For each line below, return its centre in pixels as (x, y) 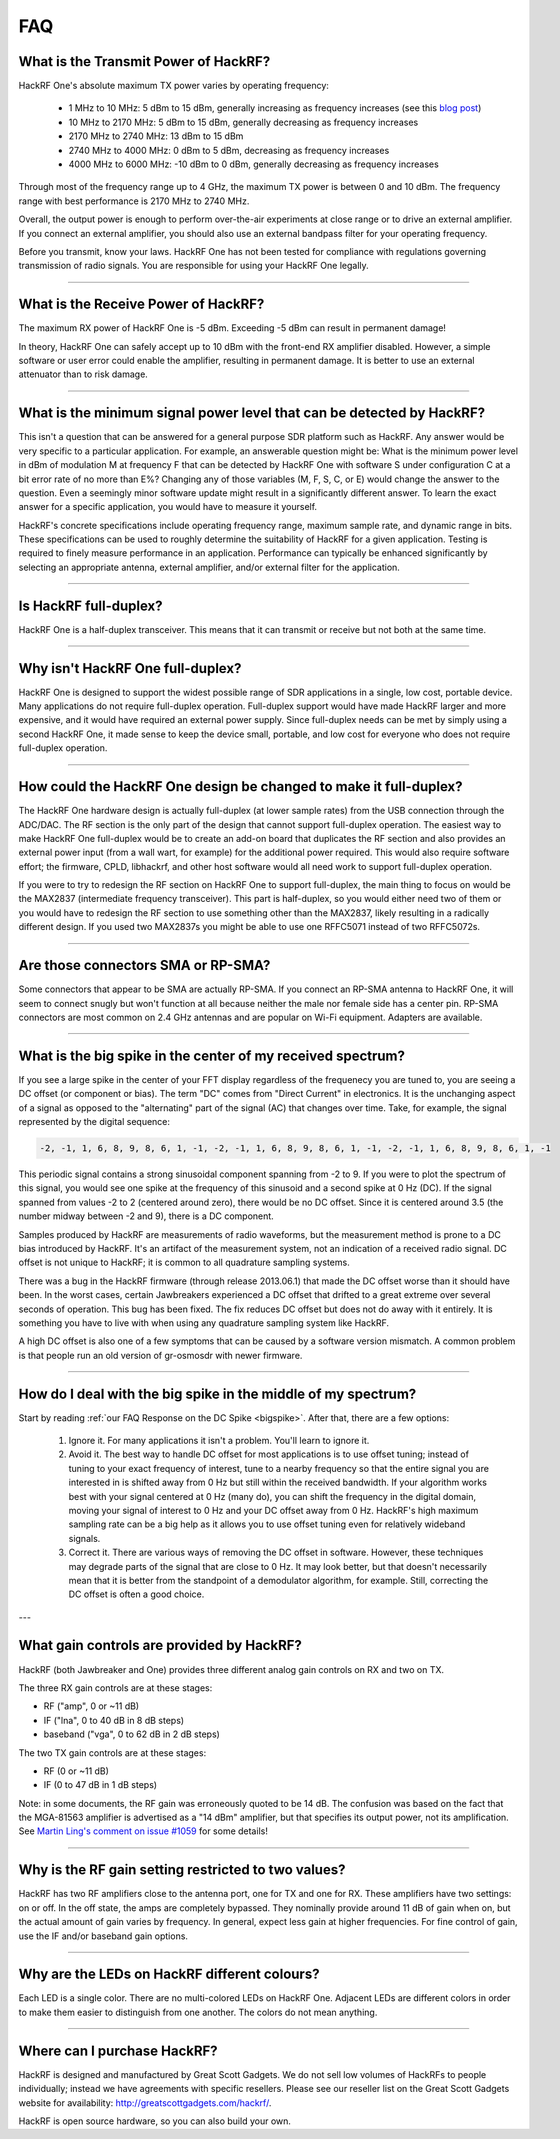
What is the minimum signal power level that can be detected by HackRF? (251, 413)
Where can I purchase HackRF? (118, 2050)
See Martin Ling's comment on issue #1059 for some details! (143, 1831)
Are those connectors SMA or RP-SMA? (144, 965)
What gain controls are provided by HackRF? (160, 1645)
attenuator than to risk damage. (83, 374)
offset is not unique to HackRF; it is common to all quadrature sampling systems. (184, 1262)
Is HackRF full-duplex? (91, 605)
